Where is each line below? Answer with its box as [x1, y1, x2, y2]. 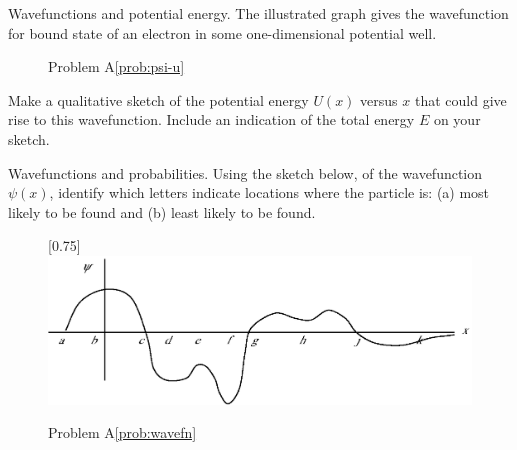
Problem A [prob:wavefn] [48, 422, 197, 443]
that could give [414, 89, 507, 110]
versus [360, 89, 398, 110]
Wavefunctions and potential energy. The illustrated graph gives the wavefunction [8, 3, 509, 23]
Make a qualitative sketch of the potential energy [8, 89, 309, 110]
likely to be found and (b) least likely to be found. [8, 201, 316, 222]
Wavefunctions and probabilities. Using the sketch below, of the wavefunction [8, 162, 483, 183]
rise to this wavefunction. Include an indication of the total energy [8, 109, 415, 130]
